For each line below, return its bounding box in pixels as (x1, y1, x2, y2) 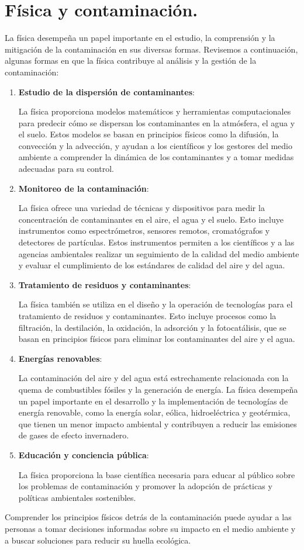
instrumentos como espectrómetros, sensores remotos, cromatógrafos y (18, 224, 270, 237)
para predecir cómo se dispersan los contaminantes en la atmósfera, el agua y (18, 116, 295, 129)
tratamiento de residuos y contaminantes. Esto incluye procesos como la (18, 310, 277, 321)
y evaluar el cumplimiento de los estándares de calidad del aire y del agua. (18, 259, 285, 271)
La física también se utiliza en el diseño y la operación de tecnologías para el (18, 298, 293, 310)
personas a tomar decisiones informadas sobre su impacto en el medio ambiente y (5, 522, 296, 534)
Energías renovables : (18, 352, 102, 364)
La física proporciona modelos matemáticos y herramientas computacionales (18, 105, 291, 117)
